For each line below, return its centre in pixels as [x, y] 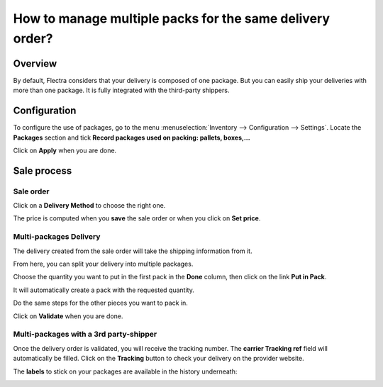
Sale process [43, 170]
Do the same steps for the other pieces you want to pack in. [100, 303]
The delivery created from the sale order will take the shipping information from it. [133, 251]
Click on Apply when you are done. [65, 150]
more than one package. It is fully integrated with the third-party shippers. [121, 90]
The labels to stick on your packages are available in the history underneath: [125, 371]
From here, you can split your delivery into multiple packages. [103, 264]
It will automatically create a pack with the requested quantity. [104, 290]
